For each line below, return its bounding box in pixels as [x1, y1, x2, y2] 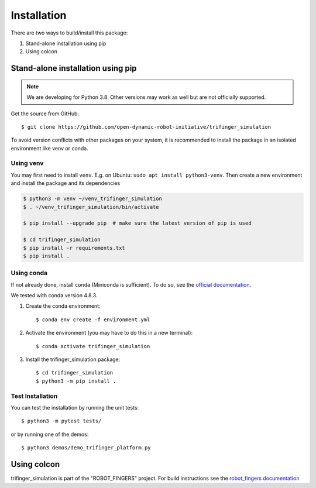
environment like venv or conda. [11, 145, 89, 152]
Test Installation [11, 392, 58, 400]
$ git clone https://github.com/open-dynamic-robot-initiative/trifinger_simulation [21, 123, 272, 130]
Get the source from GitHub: [11, 110, 79, 117]
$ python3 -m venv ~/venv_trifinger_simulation [23, 195, 162, 202]
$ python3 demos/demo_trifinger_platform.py [21, 445, 152, 451]
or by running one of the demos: [11, 431, 89, 438]
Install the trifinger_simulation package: [25, 356, 121, 363]
